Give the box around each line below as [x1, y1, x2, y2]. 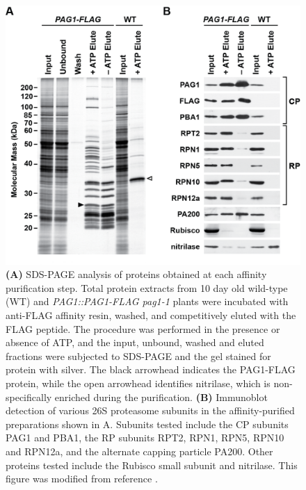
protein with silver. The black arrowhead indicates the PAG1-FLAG [6, 362, 296, 377]
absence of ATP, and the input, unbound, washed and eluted [6, 335, 264, 350]
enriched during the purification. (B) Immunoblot [54, 389, 268, 404]
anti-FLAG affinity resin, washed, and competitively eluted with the [6, 308, 296, 322]
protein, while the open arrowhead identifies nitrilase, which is [6, 376, 271, 390]
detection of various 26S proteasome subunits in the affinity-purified [6, 403, 295, 418]
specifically [6, 389, 52, 404]
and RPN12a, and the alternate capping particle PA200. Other [6, 443, 273, 458]
